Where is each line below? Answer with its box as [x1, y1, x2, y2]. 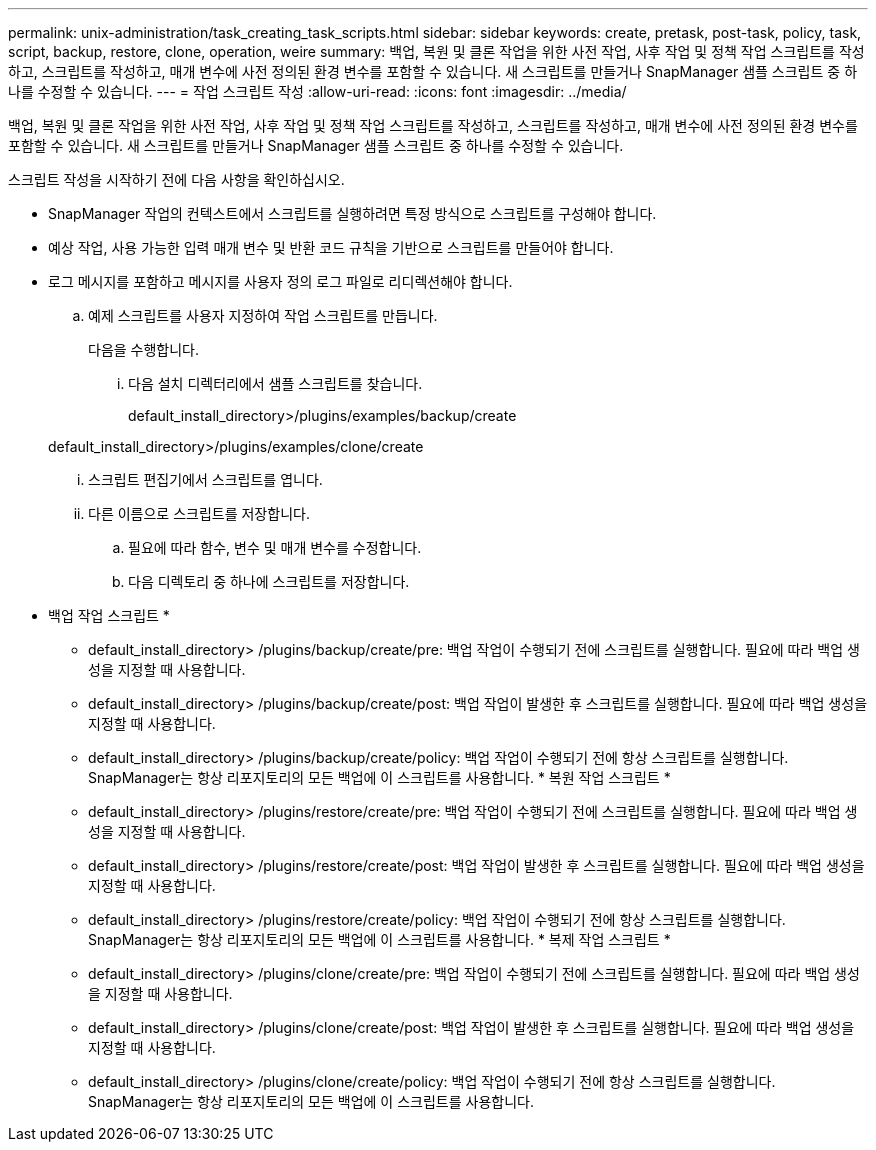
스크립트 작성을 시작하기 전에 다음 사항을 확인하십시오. [8, 171, 345, 188]
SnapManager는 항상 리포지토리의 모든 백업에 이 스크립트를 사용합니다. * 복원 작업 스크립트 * [88, 769, 671, 786]
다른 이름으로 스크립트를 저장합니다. [88, 505, 310, 522]
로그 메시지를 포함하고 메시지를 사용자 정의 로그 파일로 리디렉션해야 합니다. [48, 273, 513, 290]
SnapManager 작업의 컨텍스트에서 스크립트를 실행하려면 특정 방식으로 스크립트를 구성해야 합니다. [48, 205, 657, 222]
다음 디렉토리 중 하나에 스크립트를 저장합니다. [128, 573, 410, 590]
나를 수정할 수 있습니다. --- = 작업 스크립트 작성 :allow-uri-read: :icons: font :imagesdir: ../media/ [8, 83, 627, 100]
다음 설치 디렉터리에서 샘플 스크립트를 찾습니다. [128, 375, 423, 392]
